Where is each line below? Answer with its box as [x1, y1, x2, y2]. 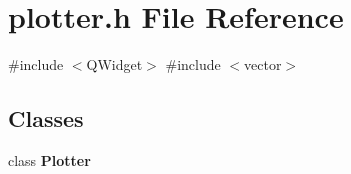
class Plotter [8, 149, 91, 170]
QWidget [86, 54, 143, 75]
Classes [8, 103, 84, 134]
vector [244, 54, 282, 75]
